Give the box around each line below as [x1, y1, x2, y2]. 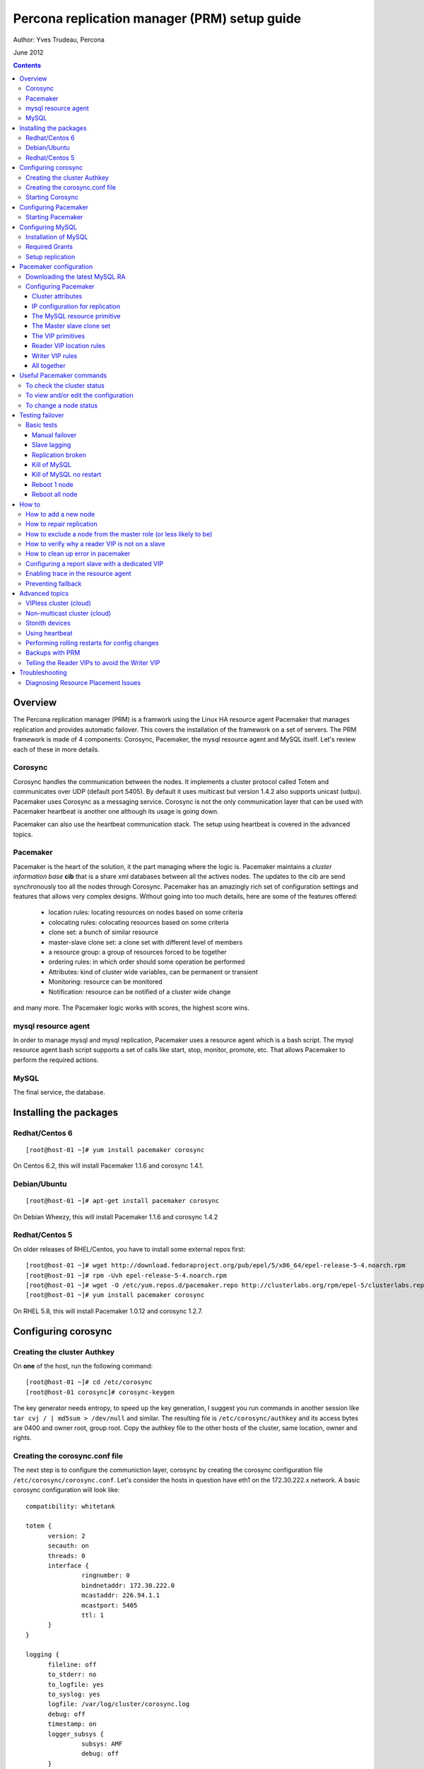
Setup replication [25, 252, 76, 261]
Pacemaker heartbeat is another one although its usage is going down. [13, 807, 219, 815]
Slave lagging [32, 441, 71, 449]
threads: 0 [47, 1552, 86, 1560]
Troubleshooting [19, 669, 67, 677]
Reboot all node [32, 490, 78, 499]
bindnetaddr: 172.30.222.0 [81, 1581, 175, 1589]
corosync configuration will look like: [13, 1486, 120, 1494]
